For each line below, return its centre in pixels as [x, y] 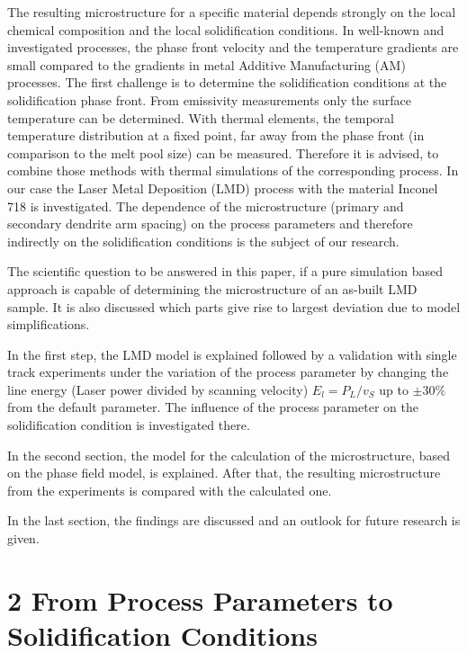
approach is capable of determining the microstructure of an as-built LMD [212, 288]
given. [23, 538]
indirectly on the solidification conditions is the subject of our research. [203, 241]
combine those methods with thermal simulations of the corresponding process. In [233, 170]
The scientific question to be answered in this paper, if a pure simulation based [225, 271]
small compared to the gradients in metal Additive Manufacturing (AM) [207, 64]
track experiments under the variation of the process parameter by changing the [228, 372]
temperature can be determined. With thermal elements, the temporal [201, 117]
